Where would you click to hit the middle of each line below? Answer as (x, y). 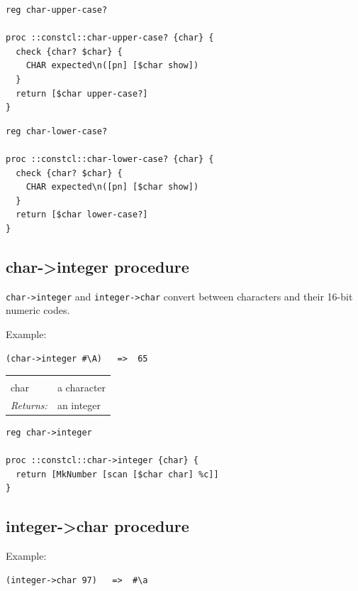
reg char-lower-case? (57, 131)
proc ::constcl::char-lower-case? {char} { (110, 159)
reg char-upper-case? (57, 10)
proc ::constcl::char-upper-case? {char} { (110, 38)
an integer (79, 405)
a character (82, 387)
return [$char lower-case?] (82, 215)
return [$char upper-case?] (82, 93)
